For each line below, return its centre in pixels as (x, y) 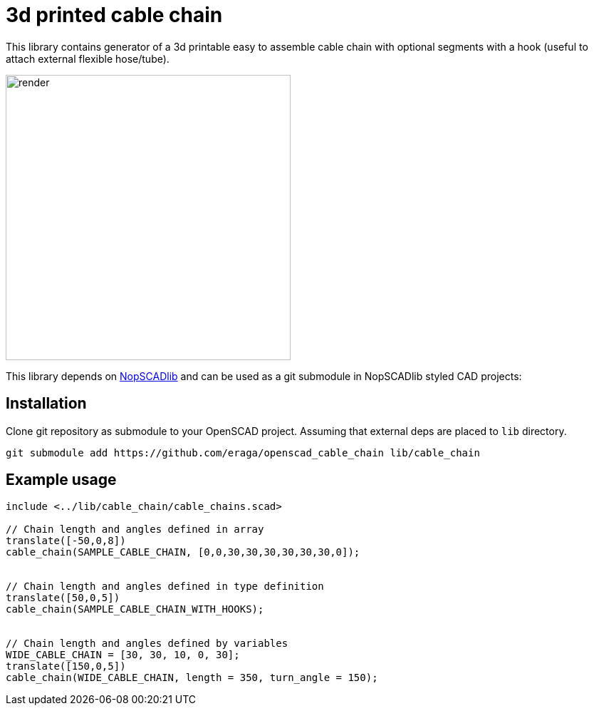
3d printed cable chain (114, 15)
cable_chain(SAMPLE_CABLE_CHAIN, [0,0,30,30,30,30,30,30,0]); (183, 552)
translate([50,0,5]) (63, 598)
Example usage (61, 480)
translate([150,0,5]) (66, 666)
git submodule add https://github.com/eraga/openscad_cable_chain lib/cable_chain (243, 452)
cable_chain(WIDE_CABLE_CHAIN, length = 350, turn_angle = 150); (192, 678)
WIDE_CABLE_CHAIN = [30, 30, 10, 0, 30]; (123, 655)
